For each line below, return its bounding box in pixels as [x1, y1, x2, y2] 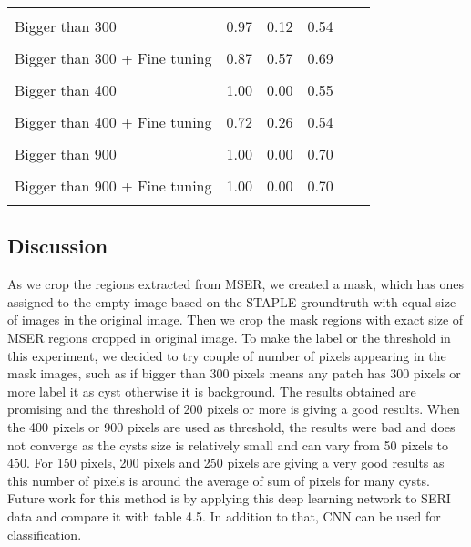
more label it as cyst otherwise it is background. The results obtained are [7, 381, 416, 400]
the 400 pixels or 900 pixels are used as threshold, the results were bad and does [7, 417, 456, 436]
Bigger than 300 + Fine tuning [15, 47, 212, 68]
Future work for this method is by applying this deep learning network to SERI [7, 489, 451, 508]
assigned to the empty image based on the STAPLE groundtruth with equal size [7, 292, 456, 311]
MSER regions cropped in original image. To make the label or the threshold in [7, 327, 451, 346]
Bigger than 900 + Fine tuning [15, 175, 212, 196]
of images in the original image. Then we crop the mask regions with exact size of [7, 310, 464, 329]
